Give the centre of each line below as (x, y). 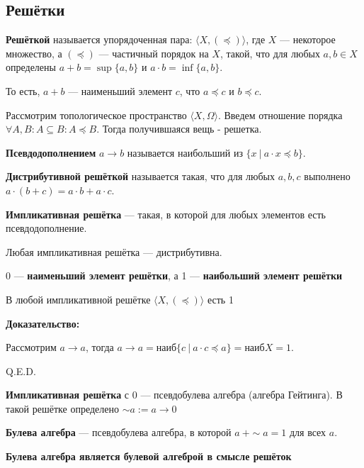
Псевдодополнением (51, 152)
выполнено (327, 176)
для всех (308, 432)
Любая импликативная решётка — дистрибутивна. (114, 251)
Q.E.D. (21, 370)
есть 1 (220, 299)
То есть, (23, 90)
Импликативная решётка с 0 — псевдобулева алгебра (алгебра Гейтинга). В (174, 395)
